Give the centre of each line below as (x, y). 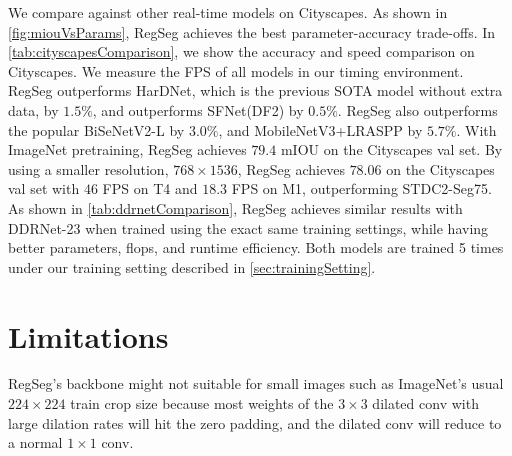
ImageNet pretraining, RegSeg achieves (127, 149)
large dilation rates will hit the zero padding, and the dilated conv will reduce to (255, 422)
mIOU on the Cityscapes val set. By (391, 149)
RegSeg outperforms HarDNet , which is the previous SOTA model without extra (255, 90)
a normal (35, 442)
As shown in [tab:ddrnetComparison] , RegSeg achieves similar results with (235, 207)
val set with (44, 188)
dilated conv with (425, 403)
